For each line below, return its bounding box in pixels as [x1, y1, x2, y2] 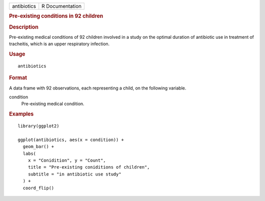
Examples [9, 111, 34, 117]
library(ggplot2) [18, 123, 59, 129]
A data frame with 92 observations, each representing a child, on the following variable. [9, 85, 186, 91]
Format [9, 74, 27, 81]
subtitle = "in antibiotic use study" [27, 171, 122, 177]
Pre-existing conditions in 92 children [9, 13, 104, 20]
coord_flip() [23, 185, 54, 191]
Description [9, 24, 39, 30]
